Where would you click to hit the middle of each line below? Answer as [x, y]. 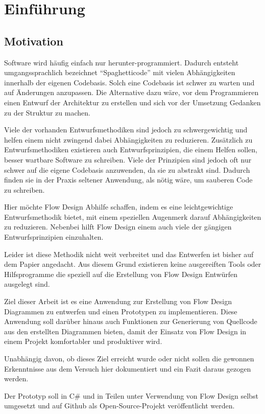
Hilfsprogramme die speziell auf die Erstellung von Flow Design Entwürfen [121, 274]
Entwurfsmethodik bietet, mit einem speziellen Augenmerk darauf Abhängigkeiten [133, 216]
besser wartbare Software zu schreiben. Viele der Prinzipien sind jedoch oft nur [128, 159]
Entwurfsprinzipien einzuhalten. [54, 237]
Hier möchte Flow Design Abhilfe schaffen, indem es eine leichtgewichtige [119, 207]
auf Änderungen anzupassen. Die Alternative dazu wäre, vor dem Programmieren [131, 92]
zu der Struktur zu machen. [47, 112]
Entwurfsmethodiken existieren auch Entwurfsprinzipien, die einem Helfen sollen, [131, 149]
